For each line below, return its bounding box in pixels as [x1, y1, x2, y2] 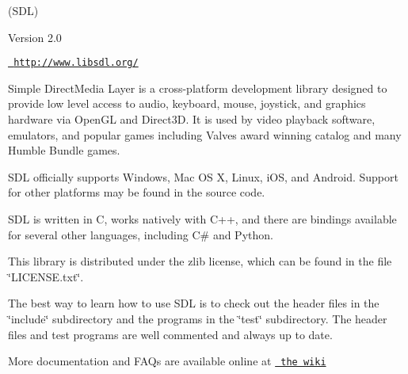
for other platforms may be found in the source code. [8, 184, 265, 200]
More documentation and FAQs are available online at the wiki [8, 353, 326, 369]
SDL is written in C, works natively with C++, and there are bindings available [8, 211, 397, 227]
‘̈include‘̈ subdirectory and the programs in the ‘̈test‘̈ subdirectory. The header [8, 310, 387, 326]
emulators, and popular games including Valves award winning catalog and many [8, 126, 402, 143]
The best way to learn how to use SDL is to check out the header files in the [8, 295, 379, 311]
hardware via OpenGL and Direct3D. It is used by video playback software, [8, 111, 376, 128]
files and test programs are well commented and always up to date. [8, 326, 333, 342]
